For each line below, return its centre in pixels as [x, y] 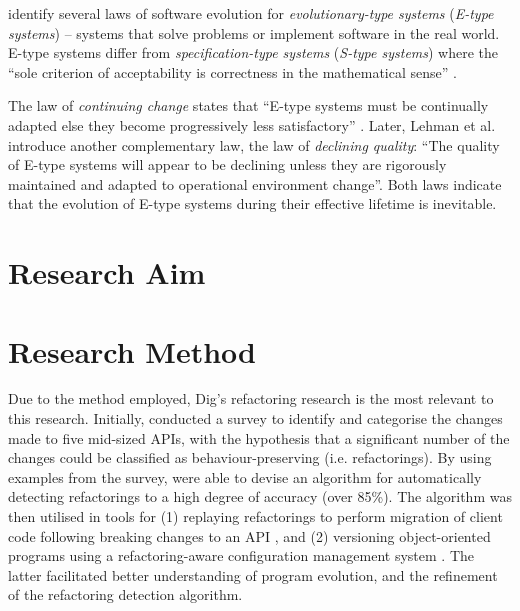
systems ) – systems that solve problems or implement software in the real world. [254, 32]
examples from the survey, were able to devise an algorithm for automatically [245, 476]
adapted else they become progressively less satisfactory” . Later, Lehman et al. [252, 124]
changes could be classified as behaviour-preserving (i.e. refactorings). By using [250, 457]
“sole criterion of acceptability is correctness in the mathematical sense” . [232, 71]
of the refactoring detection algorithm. [125, 594]
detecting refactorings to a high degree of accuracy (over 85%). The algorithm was [260, 496]
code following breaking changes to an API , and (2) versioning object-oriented [249, 535]
